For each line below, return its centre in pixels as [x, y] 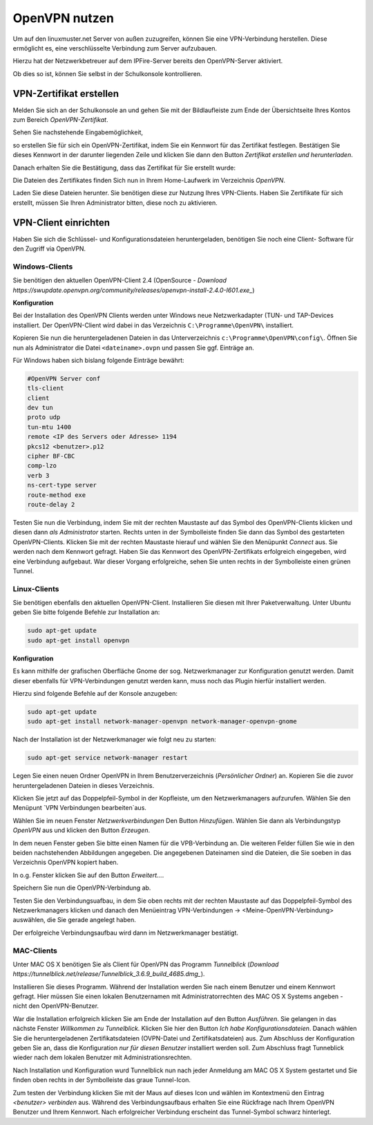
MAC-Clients [35, 951]
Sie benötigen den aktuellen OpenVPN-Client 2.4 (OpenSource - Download [120, 280]
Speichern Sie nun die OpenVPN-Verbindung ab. [82, 888]
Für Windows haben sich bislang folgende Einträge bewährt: [98, 360]
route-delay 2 [51, 504]
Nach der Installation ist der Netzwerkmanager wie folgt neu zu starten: [115, 739]
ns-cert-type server [62, 485]
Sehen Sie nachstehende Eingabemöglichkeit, [78, 132]
